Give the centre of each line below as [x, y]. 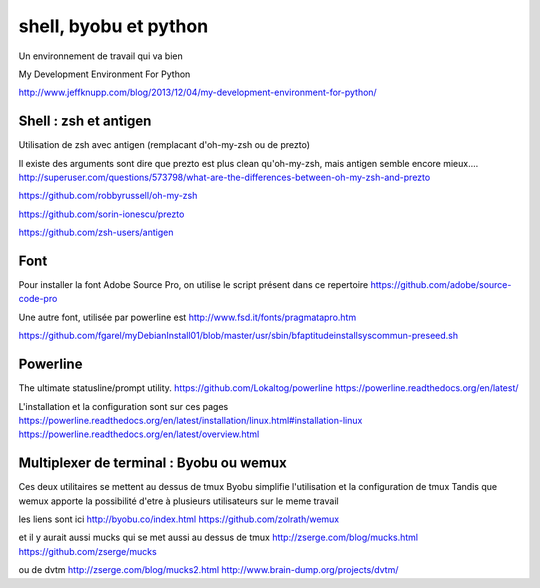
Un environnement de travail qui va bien [101, 56]
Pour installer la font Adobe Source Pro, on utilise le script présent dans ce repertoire [193, 285]
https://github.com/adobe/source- [441, 285]
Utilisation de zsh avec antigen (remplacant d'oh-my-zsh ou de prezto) [164, 145]
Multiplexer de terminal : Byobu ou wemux [152, 463]
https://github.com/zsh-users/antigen [96, 232]
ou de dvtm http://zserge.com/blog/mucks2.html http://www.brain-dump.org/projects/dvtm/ [208, 570]
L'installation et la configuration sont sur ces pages [123, 406]
